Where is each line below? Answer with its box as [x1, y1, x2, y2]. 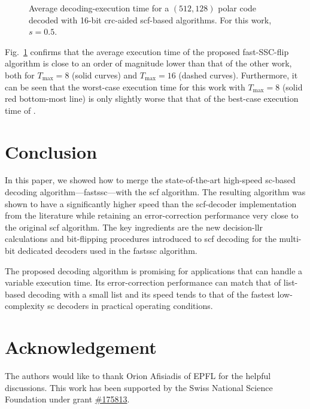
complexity [5, 299, 45, 312]
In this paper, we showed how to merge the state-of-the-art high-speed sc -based [5, 174, 296, 186]
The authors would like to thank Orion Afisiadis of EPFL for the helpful [5, 369, 271, 382]
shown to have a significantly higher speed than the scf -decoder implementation [5, 197, 297, 210]
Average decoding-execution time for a [29, 2, 169, 14]
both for [5, 68, 35, 81]
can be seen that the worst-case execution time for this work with [5, 80, 245, 93]
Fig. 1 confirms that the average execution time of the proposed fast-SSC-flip [5, 45, 289, 57]
